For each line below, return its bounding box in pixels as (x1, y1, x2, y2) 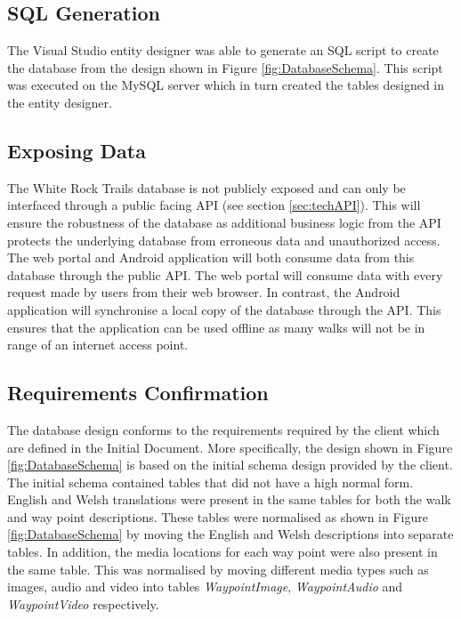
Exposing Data (7, 136, 146, 164)
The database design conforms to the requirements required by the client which (7, 420, 440, 438)
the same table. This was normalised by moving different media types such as (7, 559, 429, 578)
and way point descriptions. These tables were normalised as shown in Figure (7, 507, 428, 526)
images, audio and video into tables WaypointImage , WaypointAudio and (7, 577, 403, 596)
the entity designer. (7, 92, 112, 111)
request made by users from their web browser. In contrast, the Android (7, 283, 400, 301)
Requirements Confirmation (7, 379, 269, 406)
